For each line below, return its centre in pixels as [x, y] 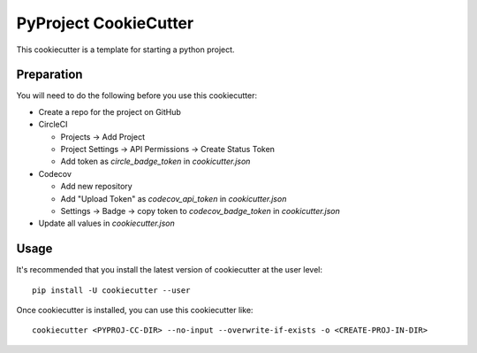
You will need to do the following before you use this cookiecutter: [137, 96]
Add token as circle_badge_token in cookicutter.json [155, 161]
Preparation [49, 75]
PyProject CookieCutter [105, 23]
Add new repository [96, 187]
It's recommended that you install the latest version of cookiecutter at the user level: [169, 270]
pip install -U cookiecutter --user [111, 290]
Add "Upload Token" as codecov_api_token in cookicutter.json [174, 198]
